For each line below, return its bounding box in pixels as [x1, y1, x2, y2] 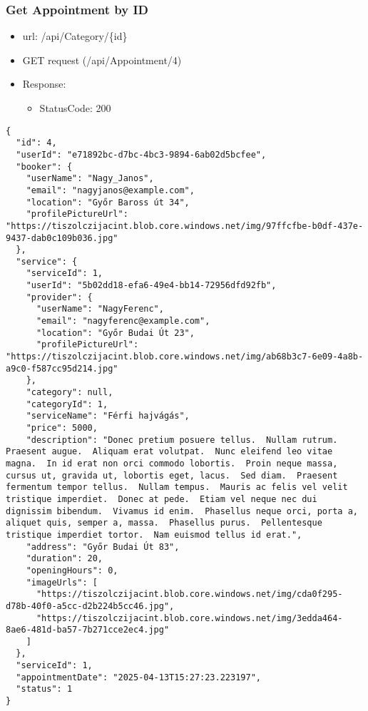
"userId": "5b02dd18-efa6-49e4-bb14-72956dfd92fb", [26, 280, 277, 291]
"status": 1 [16, 684, 73, 695]
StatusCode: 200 [39, 101, 111, 115]
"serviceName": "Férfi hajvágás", [26, 411, 190, 421]
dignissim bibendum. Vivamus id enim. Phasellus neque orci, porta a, [6, 506, 358, 516]
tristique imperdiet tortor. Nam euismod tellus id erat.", [6, 529, 302, 540]
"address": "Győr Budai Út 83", [26, 541, 180, 552]
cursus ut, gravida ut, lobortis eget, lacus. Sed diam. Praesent [6, 470, 338, 481]
